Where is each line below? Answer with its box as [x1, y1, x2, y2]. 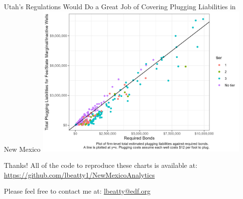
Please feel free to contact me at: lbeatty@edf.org [4, 186, 150, 196]
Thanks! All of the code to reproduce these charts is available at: [4, 160, 198, 170]
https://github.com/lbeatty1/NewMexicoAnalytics [4, 169, 155, 180]
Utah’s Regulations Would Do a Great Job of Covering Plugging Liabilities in [4, 1, 236, 11]
